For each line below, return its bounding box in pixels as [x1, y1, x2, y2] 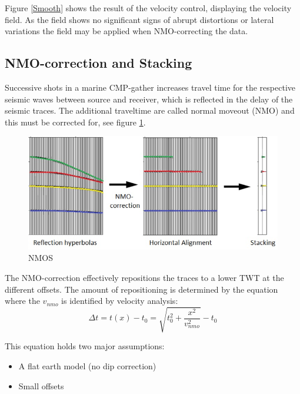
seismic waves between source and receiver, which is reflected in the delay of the [5, 92, 293, 105]
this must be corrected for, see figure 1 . [5, 115, 146, 128]
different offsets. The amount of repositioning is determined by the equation [5, 283, 278, 295]
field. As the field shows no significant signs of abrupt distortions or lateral [5, 13, 274, 25]
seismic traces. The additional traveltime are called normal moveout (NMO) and [5, 104, 295, 117]
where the [5, 294, 40, 307]
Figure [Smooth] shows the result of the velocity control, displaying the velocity [5, 2, 292, 14]
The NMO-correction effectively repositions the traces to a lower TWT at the [5, 272, 284, 283]
